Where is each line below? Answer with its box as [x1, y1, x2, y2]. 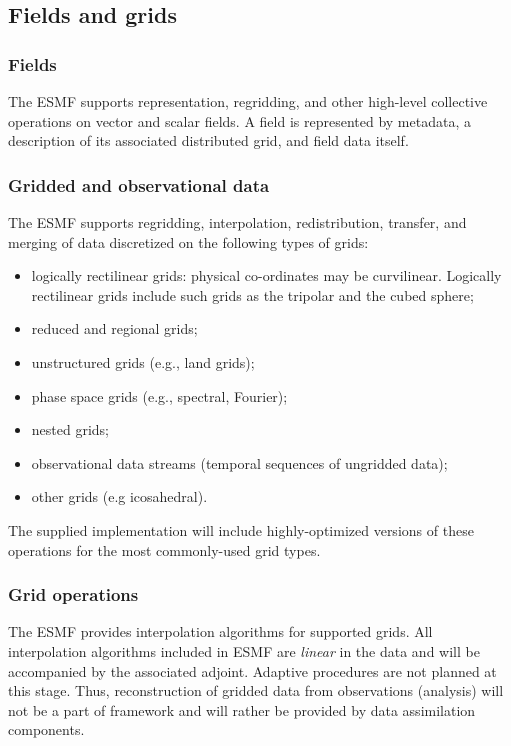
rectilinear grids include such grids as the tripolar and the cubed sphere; [31, 284, 474, 305]
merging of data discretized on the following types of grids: [8, 231, 369, 252]
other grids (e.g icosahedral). [31, 486, 208, 507]
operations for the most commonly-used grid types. [8, 539, 321, 560]
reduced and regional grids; [31, 318, 198, 339]
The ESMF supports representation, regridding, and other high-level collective [8, 91, 488, 111]
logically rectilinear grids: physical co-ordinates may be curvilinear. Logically [31, 265, 502, 286]
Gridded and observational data [8, 172, 270, 197]
